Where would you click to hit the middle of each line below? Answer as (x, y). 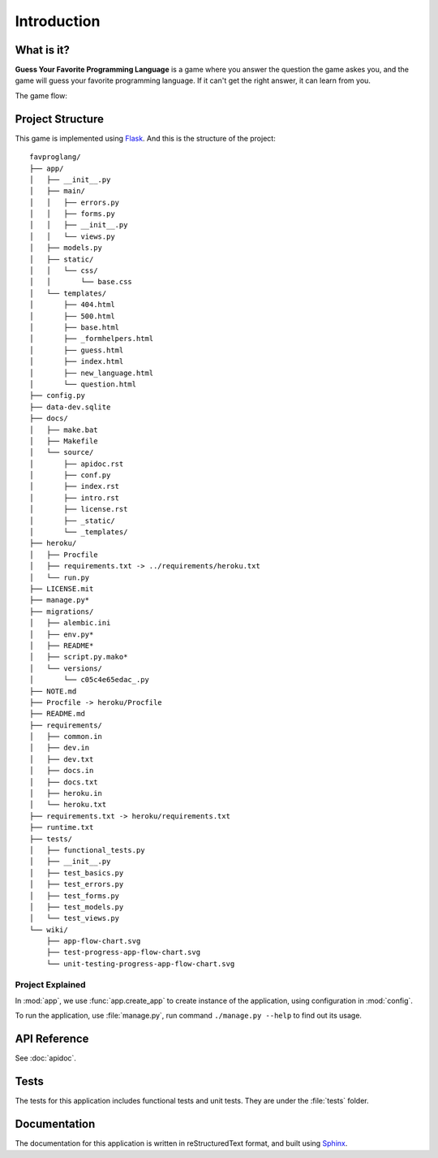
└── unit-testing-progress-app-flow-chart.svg (140, 964)
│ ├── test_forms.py (75, 896)
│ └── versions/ (66, 668)
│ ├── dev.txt (62, 759)
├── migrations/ (62, 611)
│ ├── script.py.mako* (79, 657)
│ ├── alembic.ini (70, 623)
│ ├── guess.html (77, 350)
